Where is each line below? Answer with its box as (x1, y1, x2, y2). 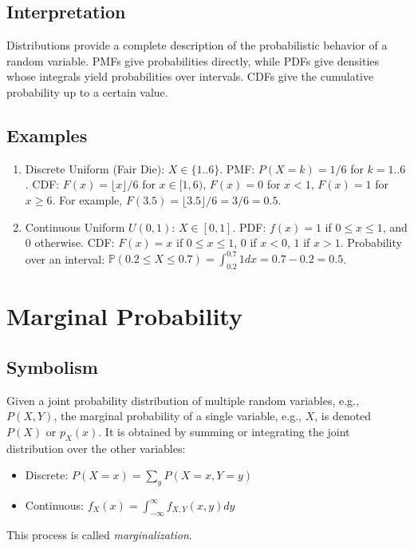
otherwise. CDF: (34, 234, 115, 251)
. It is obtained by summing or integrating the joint (98, 423, 350, 439)
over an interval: (25, 250, 105, 267)
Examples (6, 122, 88, 147)
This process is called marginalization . (6, 526, 192, 542)
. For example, (52, 191, 123, 208)
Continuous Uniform (25, 218, 125, 235)
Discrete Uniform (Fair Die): (25, 160, 165, 177)
